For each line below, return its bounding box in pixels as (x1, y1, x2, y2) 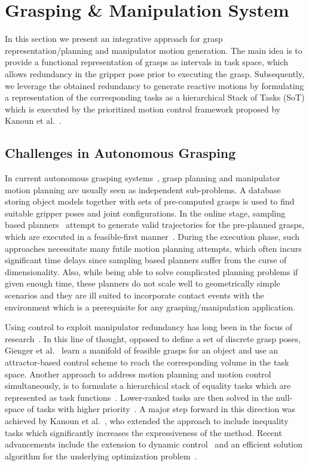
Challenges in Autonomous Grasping (5, 144, 236, 162)
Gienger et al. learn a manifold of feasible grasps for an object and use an (5, 344, 279, 357)
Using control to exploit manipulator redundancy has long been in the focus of (5, 321, 293, 333)
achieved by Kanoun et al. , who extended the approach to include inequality (5, 414, 289, 427)
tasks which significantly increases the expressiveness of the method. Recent (5, 426, 282, 438)
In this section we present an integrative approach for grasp (5, 32, 223, 45)
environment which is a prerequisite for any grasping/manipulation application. (5, 300, 295, 313)
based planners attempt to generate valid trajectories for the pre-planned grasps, (5, 218, 304, 231)
